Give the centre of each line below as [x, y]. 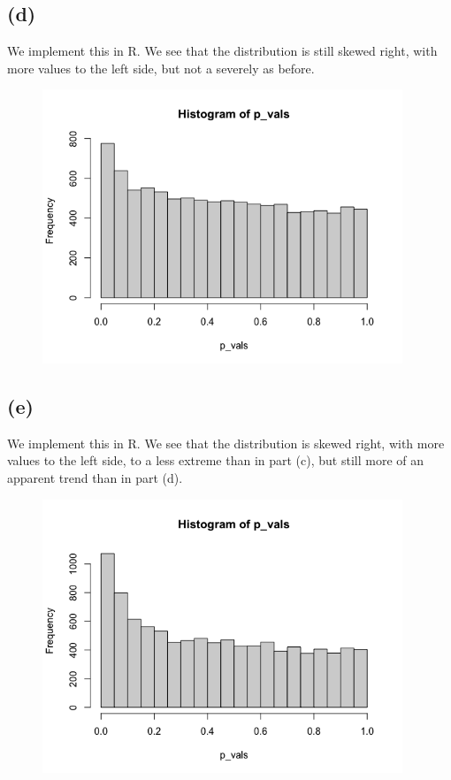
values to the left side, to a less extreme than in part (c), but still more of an [216, 460]
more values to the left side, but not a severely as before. [161, 68]
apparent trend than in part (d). [95, 478]
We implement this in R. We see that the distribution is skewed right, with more [226, 443]
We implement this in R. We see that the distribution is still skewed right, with [222, 51]
